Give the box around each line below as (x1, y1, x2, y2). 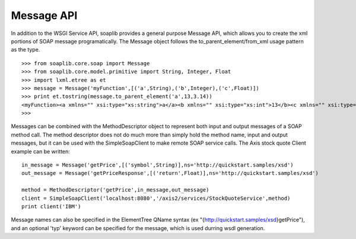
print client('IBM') (21, 203, 81, 210)
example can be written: (11, 148, 71, 155)
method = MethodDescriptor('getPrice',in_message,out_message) (21, 187, 209, 193)
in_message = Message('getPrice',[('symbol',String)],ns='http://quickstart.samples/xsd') (21, 162, 294, 168)
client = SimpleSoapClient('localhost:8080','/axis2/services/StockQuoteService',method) (21, 195, 291, 202)
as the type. (11, 46, 40, 53)
